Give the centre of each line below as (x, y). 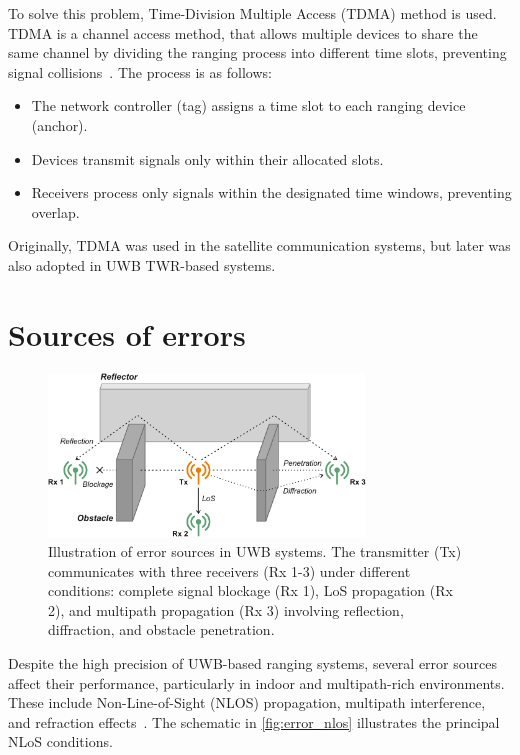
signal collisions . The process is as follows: (140, 71)
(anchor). (59, 124)
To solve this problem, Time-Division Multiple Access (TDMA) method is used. (252, 13)
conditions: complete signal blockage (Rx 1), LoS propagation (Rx (250, 590)
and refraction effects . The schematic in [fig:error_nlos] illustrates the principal (254, 721)
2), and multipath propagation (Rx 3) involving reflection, (226, 609)
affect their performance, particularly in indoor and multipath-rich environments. (256, 682)
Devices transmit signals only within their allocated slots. (207, 158)
